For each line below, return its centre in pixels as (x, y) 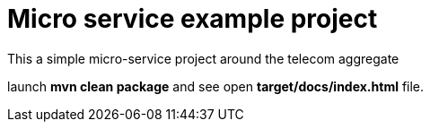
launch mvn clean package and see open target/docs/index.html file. (216, 86)
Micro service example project (193, 19)
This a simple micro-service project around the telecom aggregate (203, 58)
